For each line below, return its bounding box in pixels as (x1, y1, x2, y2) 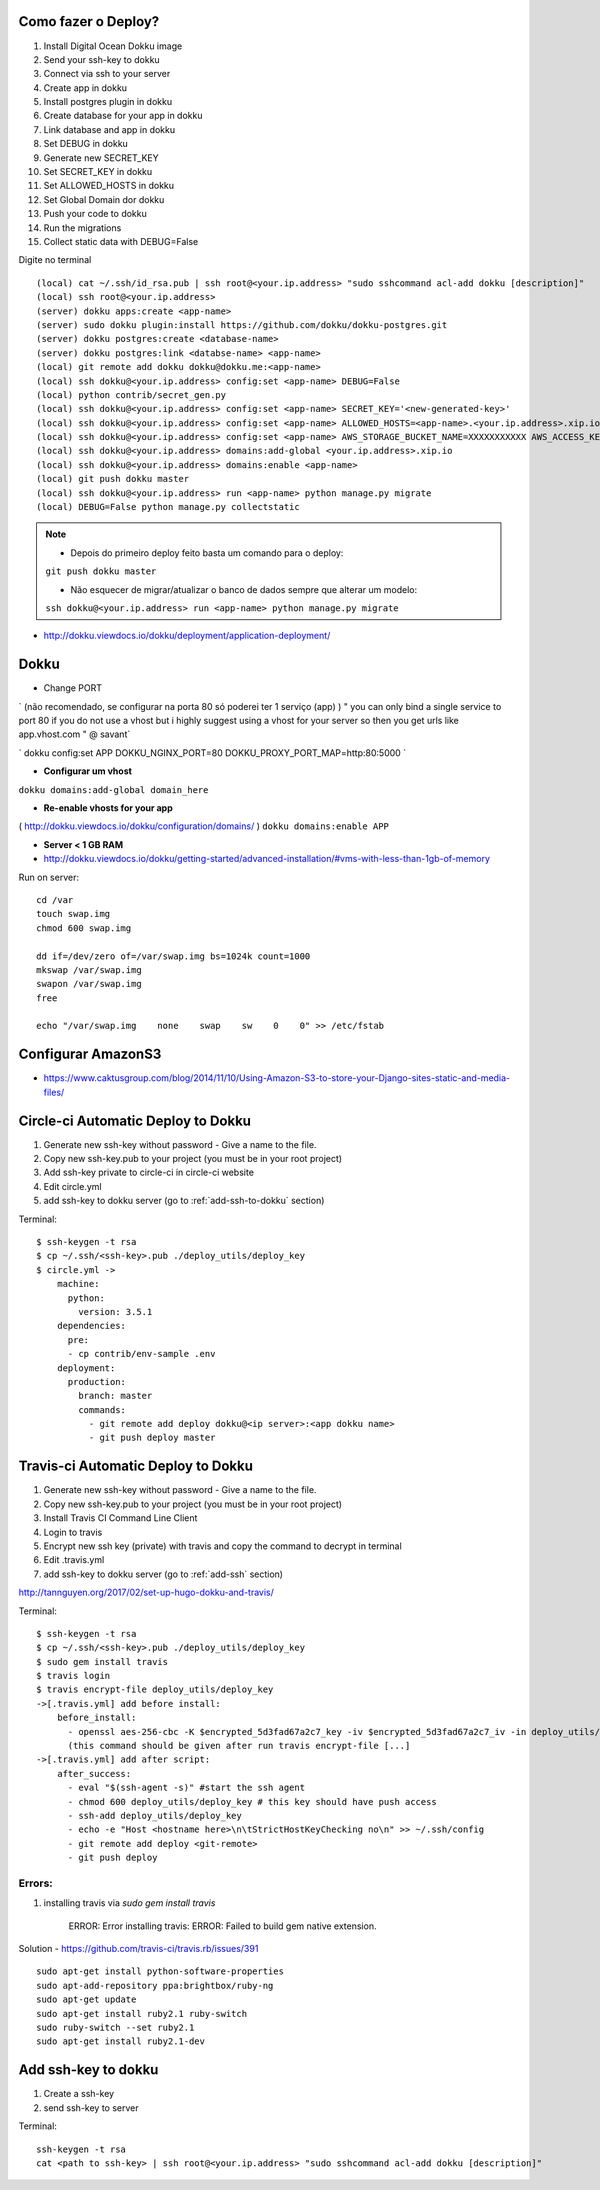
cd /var (36, 894, 74, 905)
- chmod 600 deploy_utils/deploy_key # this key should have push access (67, 1796, 437, 1807)
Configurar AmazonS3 (18, 1046, 162, 1063)
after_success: (56, 1768, 132, 1779)
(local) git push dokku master (36, 473, 190, 485)
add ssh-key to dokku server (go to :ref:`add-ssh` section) (43, 1568, 284, 1580)
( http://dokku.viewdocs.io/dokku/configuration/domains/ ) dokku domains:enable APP (18, 820, 389, 832)
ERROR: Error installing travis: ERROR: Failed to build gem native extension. (68, 1920, 377, 1932)
